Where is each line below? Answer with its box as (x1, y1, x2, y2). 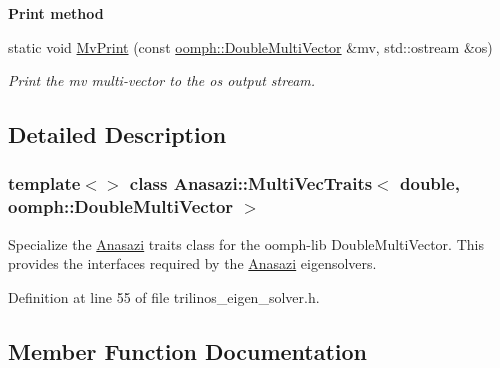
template (8, 171, 81, 196)
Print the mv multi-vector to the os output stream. (8, 70, 316, 91)
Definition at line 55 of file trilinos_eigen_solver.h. (8, 286, 320, 307)
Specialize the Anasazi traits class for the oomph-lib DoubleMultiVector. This (8, 233, 484, 254)
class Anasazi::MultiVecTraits (129, 171, 373, 196)
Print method (8, 3, 104, 23)
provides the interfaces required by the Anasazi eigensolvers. (8, 253, 377, 274)
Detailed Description (8, 119, 227, 150)
